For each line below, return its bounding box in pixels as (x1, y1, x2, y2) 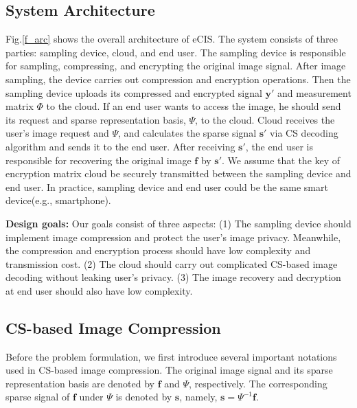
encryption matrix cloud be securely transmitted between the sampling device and (5, 166, 352, 181)
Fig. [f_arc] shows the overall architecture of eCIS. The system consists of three (5, 32, 338, 46)
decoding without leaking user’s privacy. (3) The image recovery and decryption (5, 270, 341, 284)
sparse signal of (5, 389, 70, 404)
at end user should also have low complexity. (5, 283, 193, 297)
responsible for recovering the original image (5, 152, 192, 167)
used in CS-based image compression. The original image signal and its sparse (5, 363, 333, 377)
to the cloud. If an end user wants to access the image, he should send (46, 99, 341, 113)
